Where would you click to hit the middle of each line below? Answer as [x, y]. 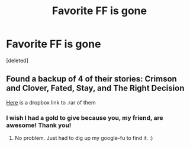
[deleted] [17, 60]
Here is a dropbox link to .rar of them [51, 102]
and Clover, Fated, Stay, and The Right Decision [95, 88]
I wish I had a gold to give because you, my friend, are [85, 117]
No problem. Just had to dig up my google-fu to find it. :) [84, 138]
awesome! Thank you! [39, 125]
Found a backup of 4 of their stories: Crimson [92, 79]
